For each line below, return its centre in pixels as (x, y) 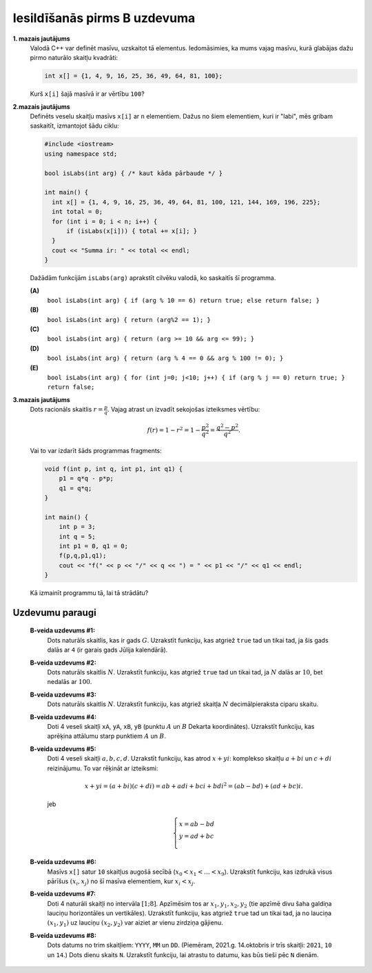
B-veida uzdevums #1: (63, 630)
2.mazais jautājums (41, 106)
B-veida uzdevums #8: (63, 935)
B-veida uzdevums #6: (63, 862)
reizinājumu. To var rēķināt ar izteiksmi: (103, 768)
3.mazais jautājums (41, 399)
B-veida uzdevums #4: (63, 716)
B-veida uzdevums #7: (63, 894)
